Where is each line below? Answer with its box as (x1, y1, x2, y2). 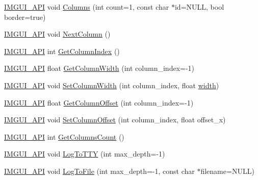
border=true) (4, 11, 46, 22)
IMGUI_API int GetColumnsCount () (4, 131, 124, 142)
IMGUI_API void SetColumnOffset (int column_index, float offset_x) (4, 114, 226, 125)
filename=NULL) (200, 165, 254, 176)
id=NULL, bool (174, 2, 224, 12)
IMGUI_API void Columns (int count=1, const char (4, 2, 169, 12)
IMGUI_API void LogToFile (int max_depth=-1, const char (4, 165, 195, 176)
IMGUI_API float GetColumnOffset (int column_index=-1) (4, 97, 194, 108)
